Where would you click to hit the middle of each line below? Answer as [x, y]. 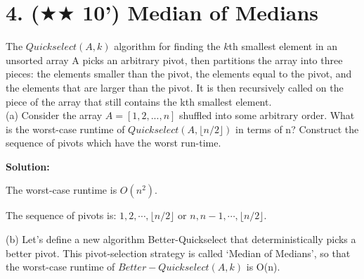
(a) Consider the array [54, 115]
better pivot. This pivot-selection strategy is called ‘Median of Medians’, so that [178, 253]
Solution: [28, 166]
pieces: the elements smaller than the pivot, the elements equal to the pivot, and [179, 74]
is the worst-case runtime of [65, 129]
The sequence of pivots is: [61, 215]
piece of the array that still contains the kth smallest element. [139, 101]
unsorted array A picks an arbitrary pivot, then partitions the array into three [174, 60]
